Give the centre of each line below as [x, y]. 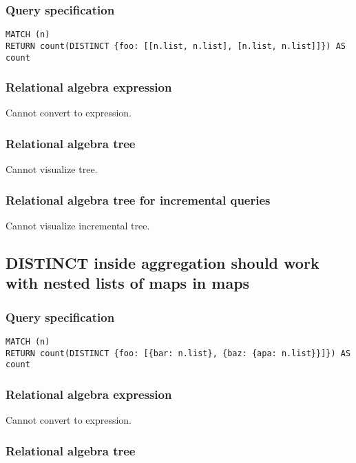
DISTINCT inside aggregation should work [163, 263]
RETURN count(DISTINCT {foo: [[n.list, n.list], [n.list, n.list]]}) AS [176, 46]
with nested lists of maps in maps [128, 283]
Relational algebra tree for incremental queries [138, 199]
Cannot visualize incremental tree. [78, 226]
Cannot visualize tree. [52, 169]
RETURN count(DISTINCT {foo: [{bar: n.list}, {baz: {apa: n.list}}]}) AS [178, 353]
